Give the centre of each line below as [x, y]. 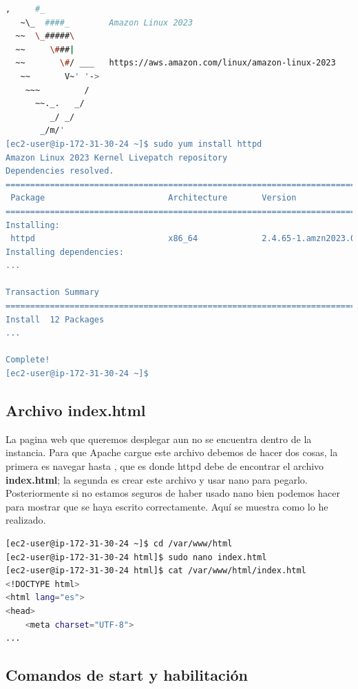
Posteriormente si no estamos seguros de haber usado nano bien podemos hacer [173, 493]
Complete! [28, 360]
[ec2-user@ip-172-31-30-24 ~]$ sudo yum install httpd [134, 144]
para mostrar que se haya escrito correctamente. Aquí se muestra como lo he [167, 506]
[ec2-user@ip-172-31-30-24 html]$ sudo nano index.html [136, 557]
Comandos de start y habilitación [127, 675]
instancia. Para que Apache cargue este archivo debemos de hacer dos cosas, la [172, 452]
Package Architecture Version [154, 198]
